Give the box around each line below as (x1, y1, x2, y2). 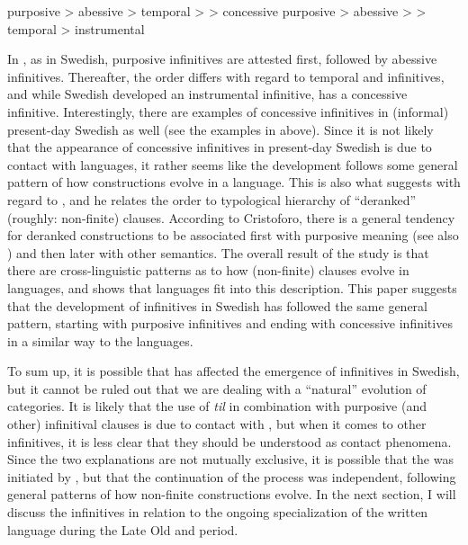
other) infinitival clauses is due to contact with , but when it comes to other (7, 415, 427, 433)
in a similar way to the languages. (7, 331, 193, 350)
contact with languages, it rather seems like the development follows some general (7, 155, 458, 174)
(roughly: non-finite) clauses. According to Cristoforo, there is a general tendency (7, 208, 455, 227)
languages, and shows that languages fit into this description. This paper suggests (7, 278, 457, 297)
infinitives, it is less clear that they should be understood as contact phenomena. (7, 432, 452, 451)
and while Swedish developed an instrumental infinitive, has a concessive (7, 85, 408, 103)
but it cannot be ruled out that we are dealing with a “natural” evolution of (7, 379, 427, 398)
